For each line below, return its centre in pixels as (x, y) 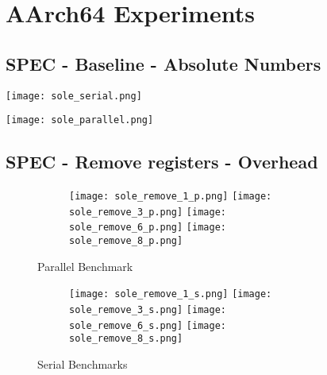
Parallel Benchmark (85, 266)
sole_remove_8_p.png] (126, 241)
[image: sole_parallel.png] (80, 120)
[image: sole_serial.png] (74, 96)
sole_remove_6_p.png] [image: (148, 228)
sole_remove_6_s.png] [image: (148, 325)
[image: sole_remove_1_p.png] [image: (171, 197)
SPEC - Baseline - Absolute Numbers (163, 63)
